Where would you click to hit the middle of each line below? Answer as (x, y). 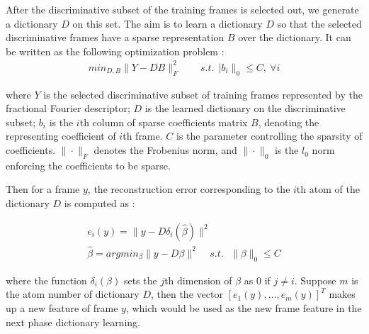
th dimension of (198, 280)
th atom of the (328, 189)
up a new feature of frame (62, 307)
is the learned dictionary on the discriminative (245, 108)
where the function (46, 280)
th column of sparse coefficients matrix (164, 122)
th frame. (143, 136)
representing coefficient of (61, 136)
